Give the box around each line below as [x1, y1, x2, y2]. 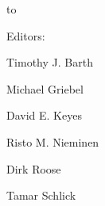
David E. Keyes [6, 107, 82, 124]
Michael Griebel [6, 80, 84, 97]
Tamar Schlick [6, 187, 76, 204]
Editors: [6, 27, 45, 44]
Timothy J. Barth [6, 54, 93, 71]
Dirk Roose [6, 160, 61, 177]
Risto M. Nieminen [6, 133, 99, 150]
